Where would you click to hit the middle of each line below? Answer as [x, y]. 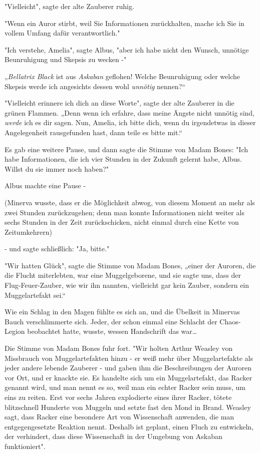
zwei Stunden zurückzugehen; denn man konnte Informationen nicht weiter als [124, 212]
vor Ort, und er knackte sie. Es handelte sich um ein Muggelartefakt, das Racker [128, 377]
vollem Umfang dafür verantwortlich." [62, 33]
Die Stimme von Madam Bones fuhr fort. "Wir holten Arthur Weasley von [119, 348]
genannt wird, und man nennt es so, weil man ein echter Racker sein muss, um [125, 387]
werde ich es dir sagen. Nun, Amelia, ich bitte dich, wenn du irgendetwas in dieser [130, 122]
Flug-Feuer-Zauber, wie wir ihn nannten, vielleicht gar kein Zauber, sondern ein [127, 285]
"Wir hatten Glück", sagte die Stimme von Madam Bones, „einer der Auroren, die [130, 265]
